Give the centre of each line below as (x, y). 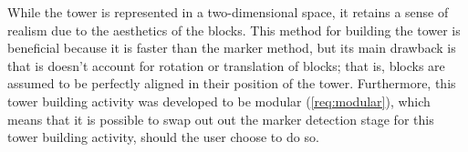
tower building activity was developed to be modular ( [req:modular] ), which (219, 101)
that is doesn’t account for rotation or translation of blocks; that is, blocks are (226, 65)
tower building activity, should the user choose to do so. (163, 137)
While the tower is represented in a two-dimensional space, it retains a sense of (228, 12)
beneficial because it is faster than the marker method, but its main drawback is (232, 48)
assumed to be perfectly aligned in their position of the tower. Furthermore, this (232, 83)
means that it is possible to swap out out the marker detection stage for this (221, 119)
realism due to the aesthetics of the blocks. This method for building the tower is (234, 30)
